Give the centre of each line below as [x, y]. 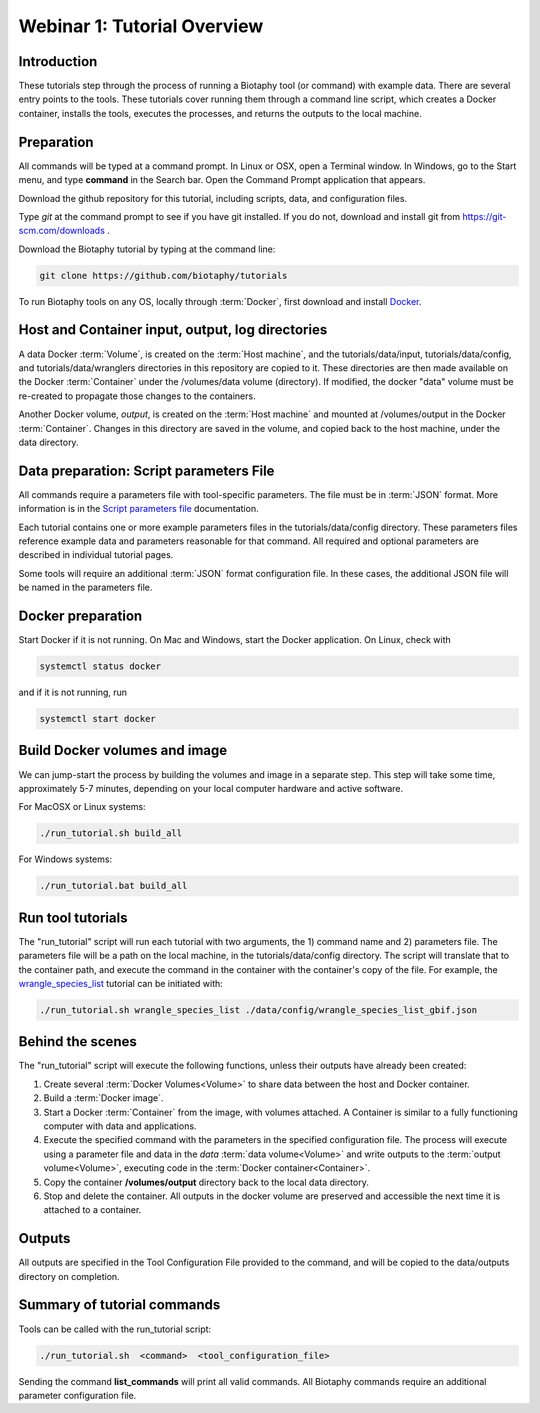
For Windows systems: [65, 859]
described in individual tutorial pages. [96, 555]
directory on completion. [69, 1276]
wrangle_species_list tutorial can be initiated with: [121, 983]
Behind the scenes [77, 1041]
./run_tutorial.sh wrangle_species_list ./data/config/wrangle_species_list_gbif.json [258, 1009]
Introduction [58, 61]
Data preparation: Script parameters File [146, 470]
